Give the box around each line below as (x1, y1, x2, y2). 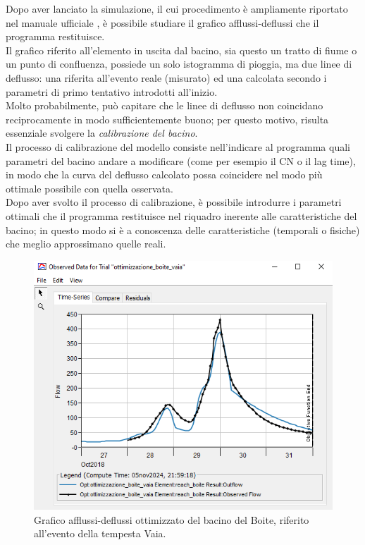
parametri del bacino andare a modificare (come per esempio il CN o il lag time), (6, 153, 356, 168)
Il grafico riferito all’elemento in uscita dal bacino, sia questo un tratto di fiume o (6, 42, 357, 57)
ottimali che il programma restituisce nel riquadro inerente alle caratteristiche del (6, 208, 357, 223)
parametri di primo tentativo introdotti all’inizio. (6, 84, 218, 99)
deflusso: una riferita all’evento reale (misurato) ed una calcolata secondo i (6, 70, 327, 85)
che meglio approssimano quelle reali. (6, 236, 166, 251)
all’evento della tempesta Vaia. (34, 526, 166, 541)
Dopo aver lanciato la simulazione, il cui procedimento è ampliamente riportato (6, 1, 348, 16)
